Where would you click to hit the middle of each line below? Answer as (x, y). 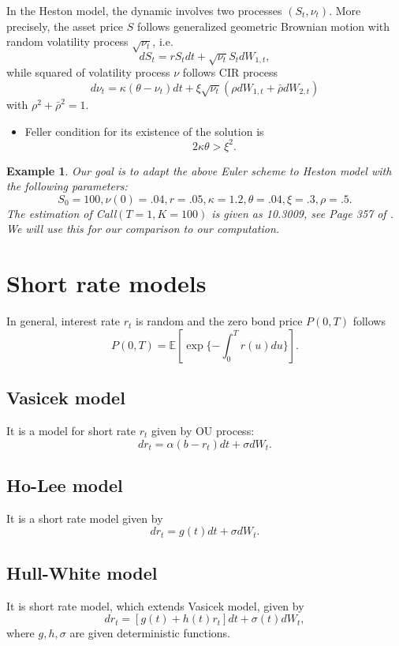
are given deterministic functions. (150, 633)
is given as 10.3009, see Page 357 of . (302, 213)
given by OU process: (203, 430)
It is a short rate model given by (85, 518)
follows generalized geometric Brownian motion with (263, 26)
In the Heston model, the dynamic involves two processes (144, 10)
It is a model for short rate (71, 430)
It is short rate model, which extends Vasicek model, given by (155, 605)
